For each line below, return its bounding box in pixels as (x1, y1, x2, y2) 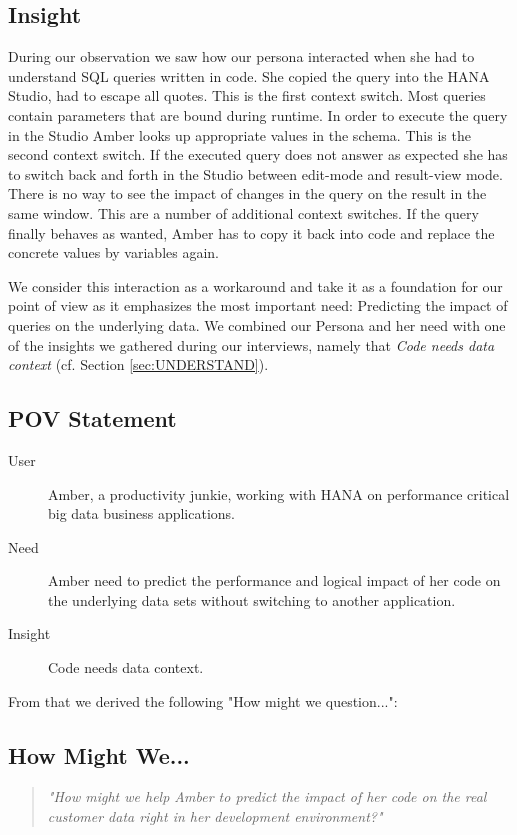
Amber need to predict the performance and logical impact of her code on (48, 570, 501, 591)
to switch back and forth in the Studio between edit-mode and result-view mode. (8, 163, 503, 184)
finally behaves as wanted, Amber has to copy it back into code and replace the (8, 222, 495, 243)
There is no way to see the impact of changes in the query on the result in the (8, 183, 487, 204)
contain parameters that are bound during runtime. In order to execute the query (8, 104, 508, 125)
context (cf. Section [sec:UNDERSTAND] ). (8, 354, 269, 375)
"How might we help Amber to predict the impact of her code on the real (47, 786, 487, 807)
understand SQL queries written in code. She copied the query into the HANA (8, 65, 490, 86)
